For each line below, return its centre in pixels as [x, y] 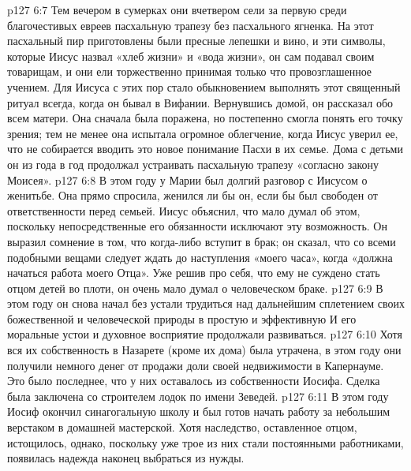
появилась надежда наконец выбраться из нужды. [126, 458]
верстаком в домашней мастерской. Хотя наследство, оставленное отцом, [182, 427]
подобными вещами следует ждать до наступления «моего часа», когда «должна [200, 257]
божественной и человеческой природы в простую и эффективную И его [182, 318]
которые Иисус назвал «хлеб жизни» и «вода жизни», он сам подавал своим [191, 56]
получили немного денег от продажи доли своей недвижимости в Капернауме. [196, 365]
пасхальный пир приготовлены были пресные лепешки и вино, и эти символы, [196, 41]
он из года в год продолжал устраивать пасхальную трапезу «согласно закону [193, 164]
